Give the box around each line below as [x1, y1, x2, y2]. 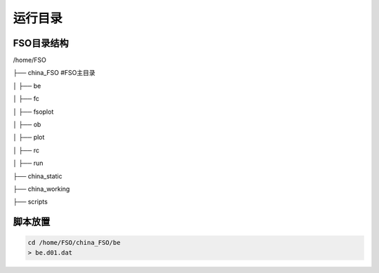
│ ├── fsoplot [13, 107, 54, 116]
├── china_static [13, 172, 62, 180]
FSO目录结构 [13, 37, 69, 49]
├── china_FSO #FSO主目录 [13, 69, 96, 77]
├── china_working [13, 185, 70, 193]
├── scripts [13, 197, 48, 206]
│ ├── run [13, 159, 44, 168]
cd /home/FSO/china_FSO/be [27, 239, 121, 247]
